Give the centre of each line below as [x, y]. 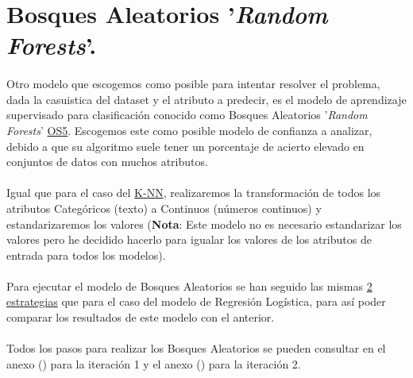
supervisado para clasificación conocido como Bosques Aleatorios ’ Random [187, 115]
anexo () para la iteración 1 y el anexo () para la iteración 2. [154, 363]
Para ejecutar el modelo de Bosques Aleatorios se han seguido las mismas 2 [189, 285]
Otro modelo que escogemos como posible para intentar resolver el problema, [193, 84]
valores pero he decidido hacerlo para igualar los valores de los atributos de [189, 239]
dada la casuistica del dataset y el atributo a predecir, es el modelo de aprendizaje [206, 99]
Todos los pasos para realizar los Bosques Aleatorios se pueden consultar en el [196, 348]
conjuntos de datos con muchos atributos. [107, 162]
